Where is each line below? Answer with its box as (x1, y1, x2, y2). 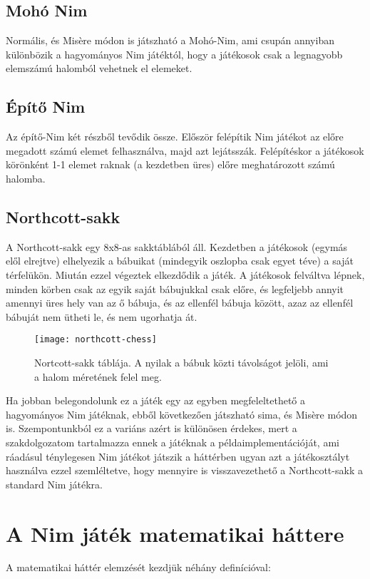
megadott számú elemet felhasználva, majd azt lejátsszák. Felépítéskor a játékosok (6, 143, 364, 158)
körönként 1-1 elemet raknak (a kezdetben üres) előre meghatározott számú (6, 157, 335, 172)
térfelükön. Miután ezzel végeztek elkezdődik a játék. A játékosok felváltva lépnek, (6, 267, 365, 282)
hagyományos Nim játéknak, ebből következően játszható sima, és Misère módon (6, 406, 358, 421)
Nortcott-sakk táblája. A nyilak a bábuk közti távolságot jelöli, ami (34, 354, 329, 369)
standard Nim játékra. (6, 476, 103, 491)
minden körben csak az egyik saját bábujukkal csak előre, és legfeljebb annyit (6, 281, 344, 296)
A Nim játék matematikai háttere (6, 518, 344, 548)
